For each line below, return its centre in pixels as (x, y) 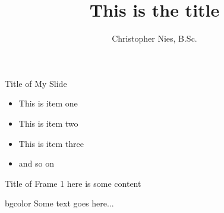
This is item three (51, 143)
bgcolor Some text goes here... (59, 203)
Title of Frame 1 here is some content (73, 183)
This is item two (48, 123)
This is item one (48, 103)
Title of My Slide (36, 83)
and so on (36, 163)
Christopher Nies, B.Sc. (154, 38)
